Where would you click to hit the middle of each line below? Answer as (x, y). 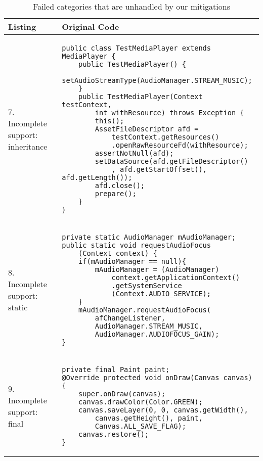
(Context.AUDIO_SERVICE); (161, 294)
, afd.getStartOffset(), (159, 169)
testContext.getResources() (165, 137)
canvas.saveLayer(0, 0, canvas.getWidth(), (163, 410)
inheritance (28, 146)
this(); (109, 121)
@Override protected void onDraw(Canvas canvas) (157, 378)
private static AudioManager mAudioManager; (149, 237)
